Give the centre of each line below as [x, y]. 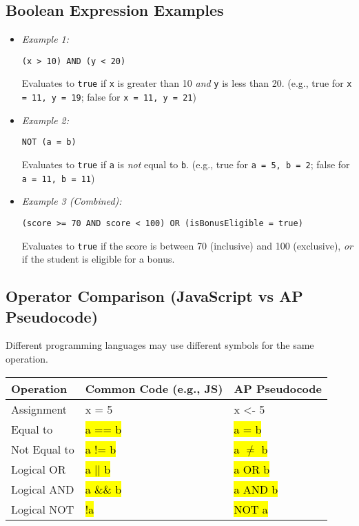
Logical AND [43, 489]
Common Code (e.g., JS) [154, 388]
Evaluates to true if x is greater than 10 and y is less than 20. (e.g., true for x [187, 83]
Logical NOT [43, 509]
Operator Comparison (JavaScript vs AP [154, 296]
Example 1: [45, 39]
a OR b [252, 469]
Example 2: [45, 120]
